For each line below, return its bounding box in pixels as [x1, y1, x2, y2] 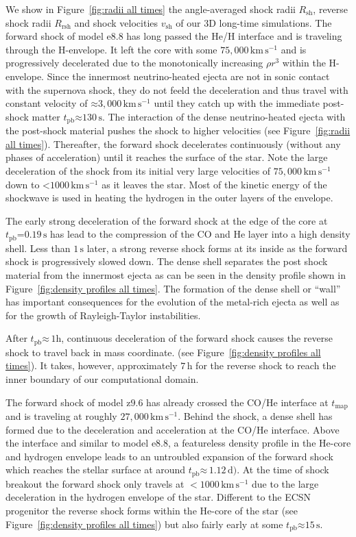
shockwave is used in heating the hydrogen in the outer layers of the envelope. [5, 190, 333, 205]
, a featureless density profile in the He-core [168, 436, 351, 450]
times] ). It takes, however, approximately [5, 358, 178, 373]
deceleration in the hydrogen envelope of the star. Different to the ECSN [5, 490, 311, 504]
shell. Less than [5, 240, 71, 255]
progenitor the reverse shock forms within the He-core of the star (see [5, 503, 298, 518]
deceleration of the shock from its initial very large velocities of [5, 163, 271, 177]
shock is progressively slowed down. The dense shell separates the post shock [5, 254, 328, 268]
